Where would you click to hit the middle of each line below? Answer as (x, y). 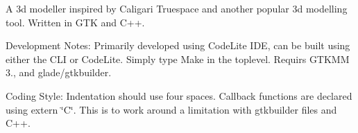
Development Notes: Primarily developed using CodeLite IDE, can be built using (178, 45)
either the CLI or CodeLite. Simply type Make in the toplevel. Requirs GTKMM (178, 59)
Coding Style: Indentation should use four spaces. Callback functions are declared (179, 95)
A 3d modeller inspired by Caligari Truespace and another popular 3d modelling (177, 8)
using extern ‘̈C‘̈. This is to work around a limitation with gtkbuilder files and (171, 109)
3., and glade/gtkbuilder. (59, 72)
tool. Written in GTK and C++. (75, 22)
